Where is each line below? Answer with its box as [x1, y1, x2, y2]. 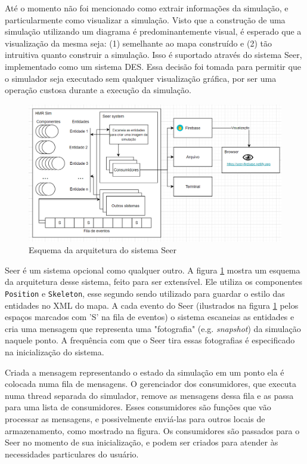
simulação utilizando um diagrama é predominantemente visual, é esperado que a [5, 25, 302, 38]
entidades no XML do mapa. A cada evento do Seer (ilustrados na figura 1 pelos [5, 299, 299, 311]
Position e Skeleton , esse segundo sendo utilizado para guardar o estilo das [5, 287, 285, 299]
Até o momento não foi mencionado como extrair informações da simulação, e [5, 2, 289, 14]
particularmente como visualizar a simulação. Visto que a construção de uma [5, 13, 286, 26]
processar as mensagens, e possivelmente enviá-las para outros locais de [5, 412, 265, 425]
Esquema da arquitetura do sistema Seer [29, 244, 176, 256]
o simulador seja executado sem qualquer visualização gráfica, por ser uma [5, 72, 277, 84]
